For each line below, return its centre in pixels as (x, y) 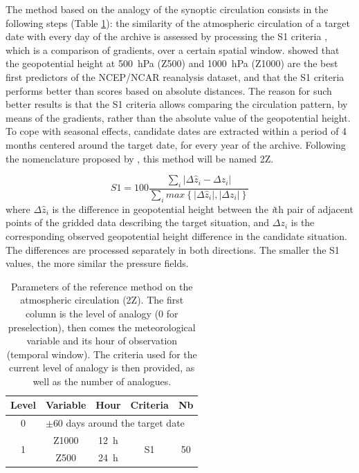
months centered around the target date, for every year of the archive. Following (176, 144)
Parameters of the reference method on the (102, 286)
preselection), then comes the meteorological (102, 327)
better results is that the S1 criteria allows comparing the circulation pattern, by (177, 104)
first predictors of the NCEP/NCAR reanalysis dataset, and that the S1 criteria (175, 76)
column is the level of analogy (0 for (102, 313)
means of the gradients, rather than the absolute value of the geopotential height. (178, 117)
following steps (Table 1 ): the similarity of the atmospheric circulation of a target (178, 22)
